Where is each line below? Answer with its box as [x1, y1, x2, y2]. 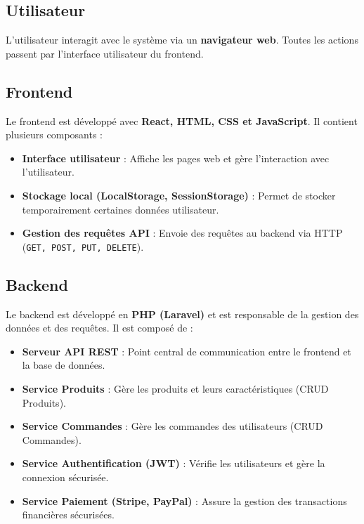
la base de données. [22, 358, 105, 372]
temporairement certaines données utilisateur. [22, 202, 219, 216]
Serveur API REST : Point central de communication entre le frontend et [22, 343, 351, 358]
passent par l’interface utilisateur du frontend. [6, 46, 204, 60]
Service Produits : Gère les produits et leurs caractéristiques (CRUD [22, 381, 329, 395]
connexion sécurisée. [22, 469, 109, 484]
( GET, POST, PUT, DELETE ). [22, 239, 144, 254]
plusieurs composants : [6, 127, 103, 142]
